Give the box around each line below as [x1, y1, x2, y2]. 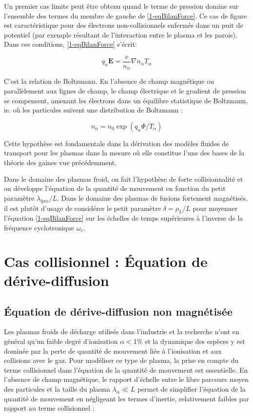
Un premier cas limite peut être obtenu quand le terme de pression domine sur [4, 1, 239, 11]
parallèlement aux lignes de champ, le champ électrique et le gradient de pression [4, 86, 246, 96]
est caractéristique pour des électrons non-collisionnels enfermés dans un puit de [4, 20, 243, 30]
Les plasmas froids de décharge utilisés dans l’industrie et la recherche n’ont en [4, 326, 239, 337]
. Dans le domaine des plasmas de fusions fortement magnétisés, [57, 192, 248, 203]
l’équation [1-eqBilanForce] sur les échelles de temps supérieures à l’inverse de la [4, 213, 243, 223]
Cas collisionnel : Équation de [4, 251, 208, 271]
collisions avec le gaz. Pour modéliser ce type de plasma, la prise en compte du [4, 355, 239, 365]
